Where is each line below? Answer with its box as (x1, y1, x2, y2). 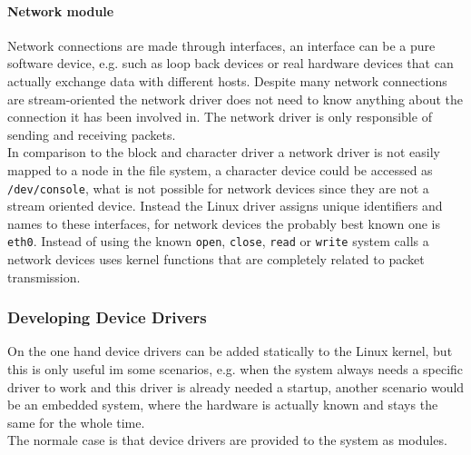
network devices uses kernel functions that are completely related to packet (7, 250, 425, 269)
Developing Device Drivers (7, 306, 207, 329)
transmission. (7, 267, 81, 286)
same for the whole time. (7, 412, 145, 431)
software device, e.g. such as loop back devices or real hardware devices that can (7, 54, 454, 73)
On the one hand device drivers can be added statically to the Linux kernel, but (7, 341, 453, 361)
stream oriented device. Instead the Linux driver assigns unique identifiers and (7, 196, 443, 215)
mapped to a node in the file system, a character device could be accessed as (7, 160, 433, 179)
